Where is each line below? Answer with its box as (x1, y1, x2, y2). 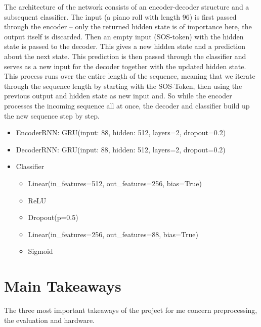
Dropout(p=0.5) (28, 212, 78, 223)
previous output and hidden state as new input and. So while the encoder (4, 90, 232, 101)
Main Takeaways (4, 276, 121, 296)
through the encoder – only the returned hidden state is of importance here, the (4, 21, 252, 32)
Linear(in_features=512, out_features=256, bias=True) (28, 178, 202, 188)
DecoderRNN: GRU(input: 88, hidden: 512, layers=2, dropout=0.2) (16, 144, 226, 154)
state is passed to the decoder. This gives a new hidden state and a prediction (4, 41, 245, 51)
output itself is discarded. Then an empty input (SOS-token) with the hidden (4, 31, 244, 41)
